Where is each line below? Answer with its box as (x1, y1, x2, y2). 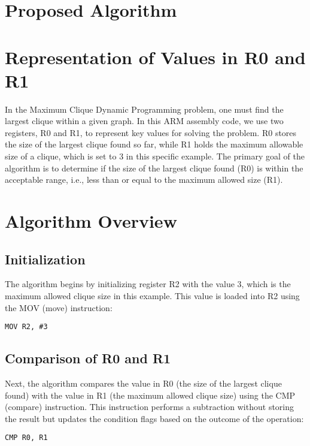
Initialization (5, 249, 86, 268)
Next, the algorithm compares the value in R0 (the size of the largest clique (5, 377, 282, 390)
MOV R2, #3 (5, 323, 48, 332)
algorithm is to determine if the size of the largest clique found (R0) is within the (5, 161, 303, 174)
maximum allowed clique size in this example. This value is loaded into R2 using (5, 290, 300, 302)
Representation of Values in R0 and (5, 44, 306, 69)
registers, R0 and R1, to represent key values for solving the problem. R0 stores (5, 126, 297, 138)
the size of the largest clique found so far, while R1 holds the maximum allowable (5, 138, 303, 150)
